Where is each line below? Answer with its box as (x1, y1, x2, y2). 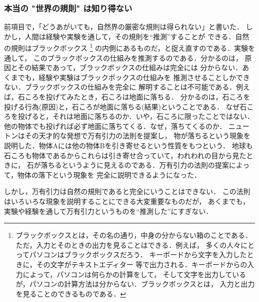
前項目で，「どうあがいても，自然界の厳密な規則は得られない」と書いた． (4, 21, 244, 32)
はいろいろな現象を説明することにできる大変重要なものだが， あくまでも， (4, 196, 250, 206)
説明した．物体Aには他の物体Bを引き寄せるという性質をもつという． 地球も (4, 140, 253, 150)
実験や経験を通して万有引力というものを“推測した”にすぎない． (4, 205, 213, 216)
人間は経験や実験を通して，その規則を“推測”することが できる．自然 (24, 31, 250, 41)
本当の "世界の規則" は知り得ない (4, 1, 132, 14)
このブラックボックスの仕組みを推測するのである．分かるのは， (33, 52, 243, 63)
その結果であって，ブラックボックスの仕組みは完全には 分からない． (17, 62, 242, 73)
